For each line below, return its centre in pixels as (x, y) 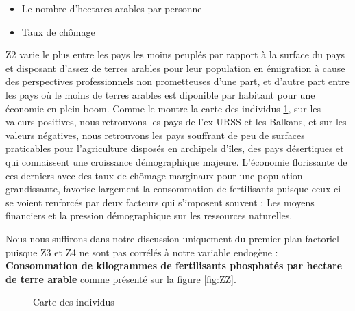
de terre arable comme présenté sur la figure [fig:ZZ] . (121, 278)
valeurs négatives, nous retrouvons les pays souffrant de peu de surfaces (155, 135)
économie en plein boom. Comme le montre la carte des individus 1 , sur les (163, 108)
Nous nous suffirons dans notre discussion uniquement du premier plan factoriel (172, 238)
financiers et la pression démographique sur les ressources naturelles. (149, 215)
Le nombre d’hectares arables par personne (112, 8)
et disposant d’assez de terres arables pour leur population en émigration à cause (175, 67)
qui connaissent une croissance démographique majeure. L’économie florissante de (176, 161)
